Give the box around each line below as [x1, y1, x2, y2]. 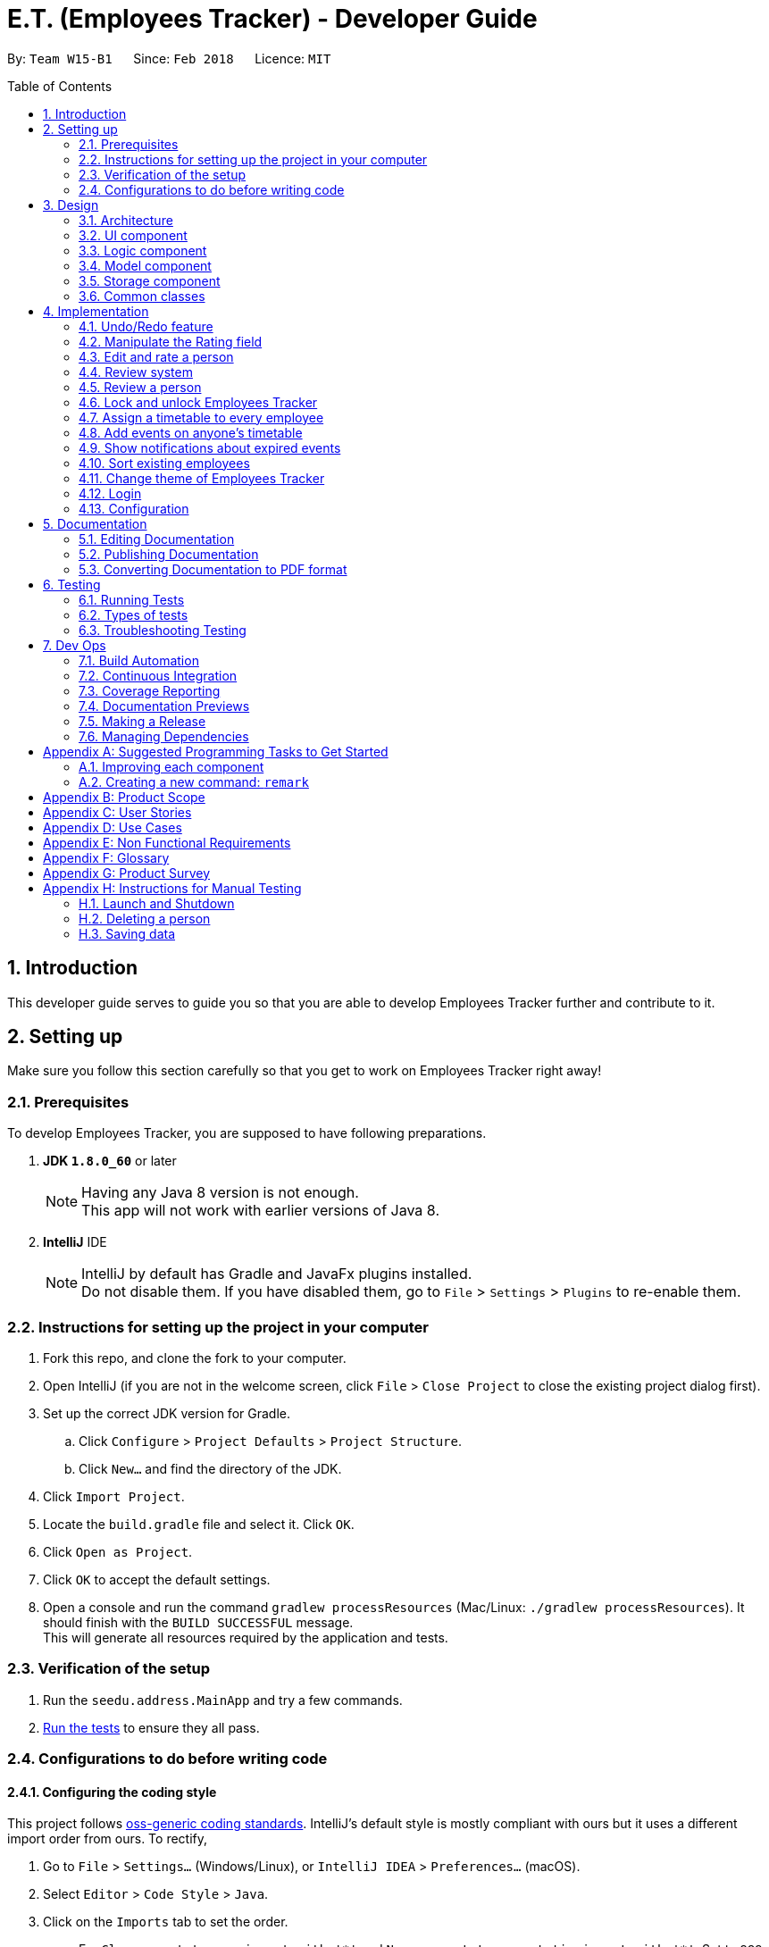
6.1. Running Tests [79, 591, 185, 607]
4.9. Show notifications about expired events [79, 439, 341, 455]
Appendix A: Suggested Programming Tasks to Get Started [43, 743, 389, 759]
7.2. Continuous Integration [79, 667, 238, 683]
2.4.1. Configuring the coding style [7, 1784, 217, 1800]
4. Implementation [43, 303, 149, 319]
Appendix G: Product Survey [43, 865, 211, 881]
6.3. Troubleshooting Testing [79, 622, 247, 638]
